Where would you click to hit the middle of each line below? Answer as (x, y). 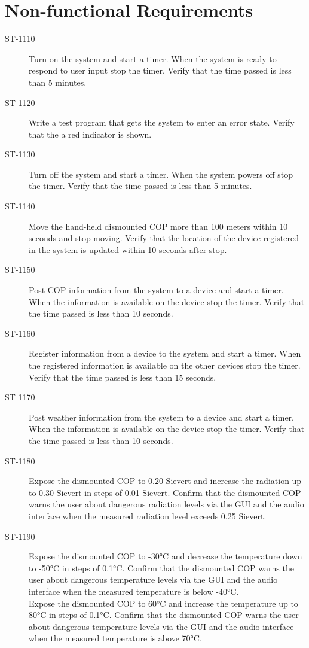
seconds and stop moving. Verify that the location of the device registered (164, 238)
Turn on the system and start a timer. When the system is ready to (153, 58)
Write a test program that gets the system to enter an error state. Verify (162, 122)
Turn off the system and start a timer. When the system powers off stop (161, 174)
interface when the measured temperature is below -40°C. (134, 591)
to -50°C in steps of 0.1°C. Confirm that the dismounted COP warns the (161, 568)
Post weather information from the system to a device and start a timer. (161, 417)
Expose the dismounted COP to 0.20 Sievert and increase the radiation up (165, 481)
